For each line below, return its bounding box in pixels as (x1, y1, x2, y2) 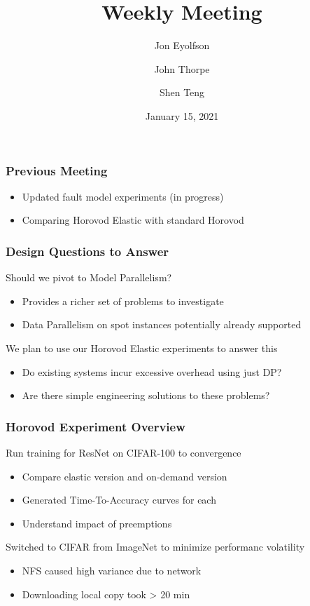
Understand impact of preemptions (22, 516, 172, 530)
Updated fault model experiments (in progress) (22, 189, 224, 203)
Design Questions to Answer (6, 242, 169, 260)
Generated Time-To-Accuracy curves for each (22, 492, 216, 507)
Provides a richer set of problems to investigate (22, 293, 224, 308)
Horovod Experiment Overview (6, 417, 185, 435)
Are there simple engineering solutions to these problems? (22, 388, 270, 403)
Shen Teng (159, 85, 205, 100)
